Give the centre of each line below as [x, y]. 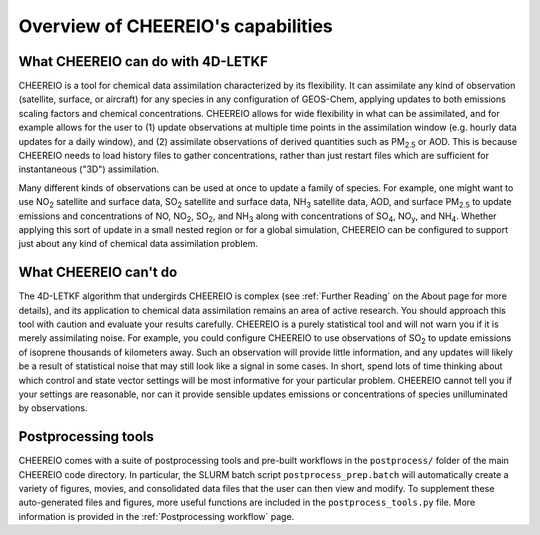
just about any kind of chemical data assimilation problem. [138, 244]
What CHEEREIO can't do [98, 272]
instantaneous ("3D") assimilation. [89, 169]
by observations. [53, 408]
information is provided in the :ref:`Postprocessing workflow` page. [156, 516]
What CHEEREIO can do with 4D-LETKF [143, 61]
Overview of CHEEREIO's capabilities [176, 26]
